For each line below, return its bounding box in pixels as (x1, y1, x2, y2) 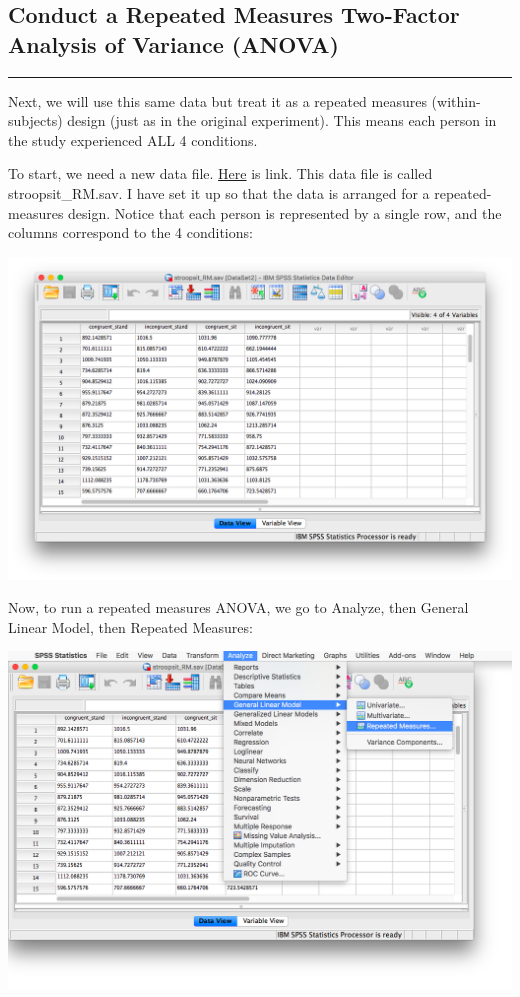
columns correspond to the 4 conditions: (8, 222, 253, 243)
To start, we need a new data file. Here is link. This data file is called (8, 163, 433, 184)
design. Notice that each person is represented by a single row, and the (68, 202, 502, 223)
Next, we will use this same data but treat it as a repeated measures (8, 90, 427, 111)
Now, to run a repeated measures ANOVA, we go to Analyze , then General (8, 597, 469, 618)
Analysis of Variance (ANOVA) (8, 28, 339, 59)
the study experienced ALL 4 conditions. (8, 129, 258, 150)
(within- (431, 90, 481, 111)
